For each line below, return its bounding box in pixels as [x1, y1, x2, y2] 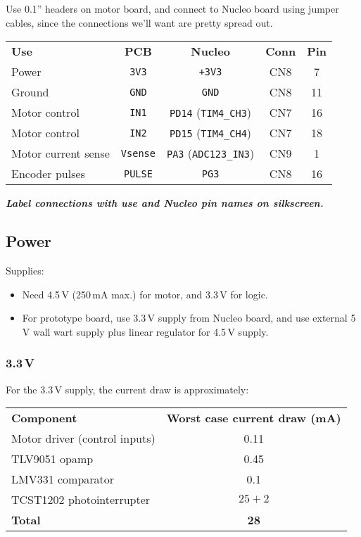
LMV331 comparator [11, 471, 115, 488]
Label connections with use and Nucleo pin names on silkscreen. [6, 196, 324, 210]
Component [11, 410, 77, 427]
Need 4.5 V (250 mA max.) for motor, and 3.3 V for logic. [22, 286, 268, 301]
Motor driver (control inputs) [11, 430, 156, 447]
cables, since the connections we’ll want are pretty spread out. [6, 15, 273, 30]
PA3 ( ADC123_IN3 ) [166, 145, 255, 162]
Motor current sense [11, 145, 110, 162]
